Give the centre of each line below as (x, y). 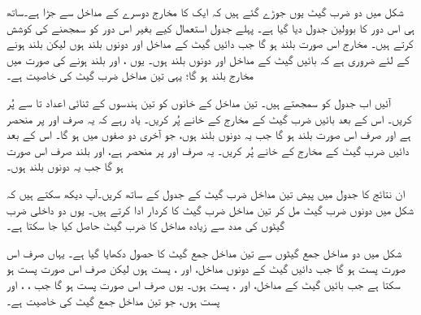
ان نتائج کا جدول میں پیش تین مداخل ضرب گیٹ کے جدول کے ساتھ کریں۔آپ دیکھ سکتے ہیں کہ (206, 193)
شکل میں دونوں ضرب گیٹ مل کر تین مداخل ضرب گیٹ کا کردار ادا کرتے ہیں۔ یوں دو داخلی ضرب (210, 209)
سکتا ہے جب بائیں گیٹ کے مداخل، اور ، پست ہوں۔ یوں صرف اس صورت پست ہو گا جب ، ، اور (204, 284)
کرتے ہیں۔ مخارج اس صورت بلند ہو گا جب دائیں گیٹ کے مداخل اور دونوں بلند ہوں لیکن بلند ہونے (210, 43)
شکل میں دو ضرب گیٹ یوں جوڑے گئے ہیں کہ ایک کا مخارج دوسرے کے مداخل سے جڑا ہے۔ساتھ (205, 11)
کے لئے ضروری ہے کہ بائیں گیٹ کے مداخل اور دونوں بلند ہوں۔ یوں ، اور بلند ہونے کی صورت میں (208, 59)
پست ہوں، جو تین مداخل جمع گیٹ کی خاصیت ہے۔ (113, 300)
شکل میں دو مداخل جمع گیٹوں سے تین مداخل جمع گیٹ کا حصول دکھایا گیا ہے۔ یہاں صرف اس (204, 252)
